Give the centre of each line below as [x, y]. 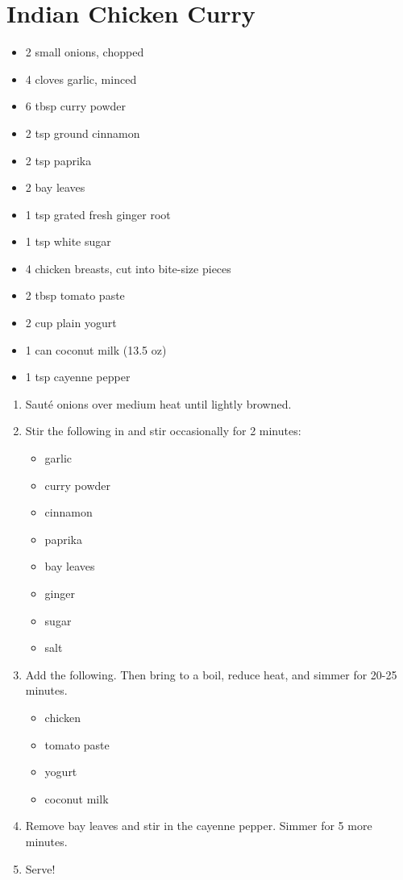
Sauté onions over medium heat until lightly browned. [158, 403]
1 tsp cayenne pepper [78, 377]
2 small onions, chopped [85, 52]
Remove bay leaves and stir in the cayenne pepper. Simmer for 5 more [199, 826]
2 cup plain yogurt [71, 323]
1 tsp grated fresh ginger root [98, 214]
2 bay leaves [55, 187]
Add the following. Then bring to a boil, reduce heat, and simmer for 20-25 [211, 674]
